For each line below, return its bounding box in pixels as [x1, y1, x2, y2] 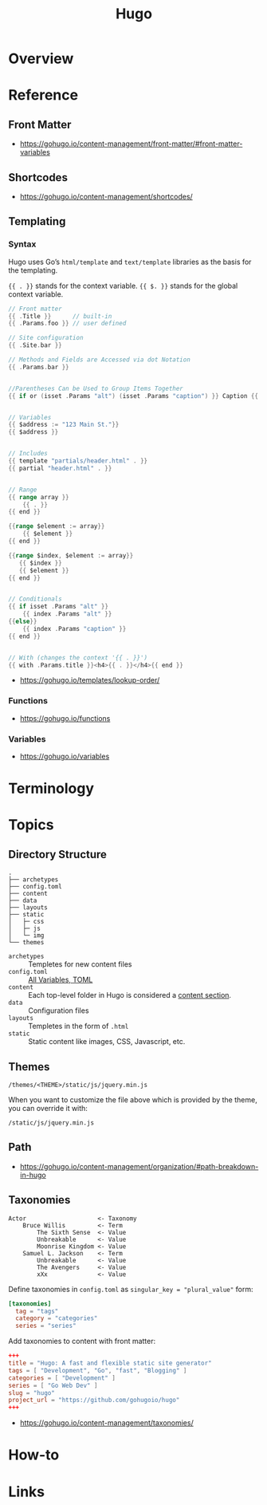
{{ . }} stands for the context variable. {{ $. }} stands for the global [8, 281, 238, 290]
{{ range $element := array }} [8, 522, 105, 530]
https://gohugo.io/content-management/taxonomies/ [19, 1418, 194, 1428]
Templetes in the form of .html [28, 1022, 129, 1031]
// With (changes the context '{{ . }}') [8, 653, 148, 662]
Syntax [8, 238, 37, 250]
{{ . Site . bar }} [8, 341, 62, 349]
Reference [8, 86, 78, 104]
